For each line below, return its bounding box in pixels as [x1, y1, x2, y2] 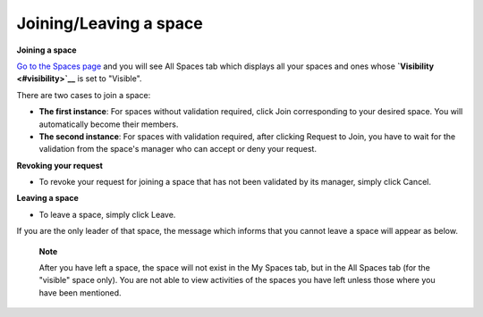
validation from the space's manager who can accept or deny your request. [38, 144, 318, 154]
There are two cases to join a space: [16, 89, 151, 100]
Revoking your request [16, 160, 103, 171]
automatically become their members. [38, 119, 179, 129]
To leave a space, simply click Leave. [38, 209, 176, 220]
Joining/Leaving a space [16, 13, 203, 33]
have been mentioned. [38, 287, 122, 298]
